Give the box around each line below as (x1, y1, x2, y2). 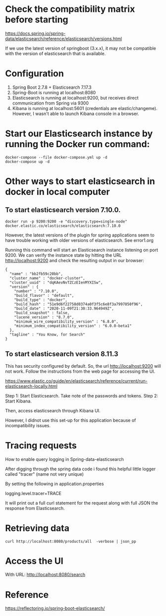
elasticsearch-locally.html (5, 383, 58, 389)
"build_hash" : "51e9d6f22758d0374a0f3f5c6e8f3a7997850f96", (14, 301, 143, 307)
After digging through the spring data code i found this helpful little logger (5, 466, 156, 472)
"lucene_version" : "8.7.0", (14, 315, 74, 320)
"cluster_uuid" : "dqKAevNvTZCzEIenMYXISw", (9, 280, 103, 285)
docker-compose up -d (5, 159, 50, 164)
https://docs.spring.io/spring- (5, 30, 66, 36)
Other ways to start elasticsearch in (5, 176, 155, 187)
